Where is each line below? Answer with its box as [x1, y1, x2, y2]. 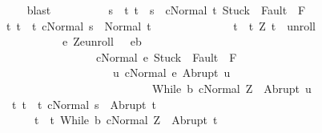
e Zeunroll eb [62, 33, 142, 50]
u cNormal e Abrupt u [112, 64, 231, 81]
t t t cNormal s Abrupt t [11, 95, 156, 112]
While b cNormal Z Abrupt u [151, 79, 312, 96]
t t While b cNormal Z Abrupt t [34, 111, 218, 128]
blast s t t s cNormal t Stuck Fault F [26, 2, 306, 18]
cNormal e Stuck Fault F [95, 48, 237, 65]
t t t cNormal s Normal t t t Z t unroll [6, 17, 316, 34]
